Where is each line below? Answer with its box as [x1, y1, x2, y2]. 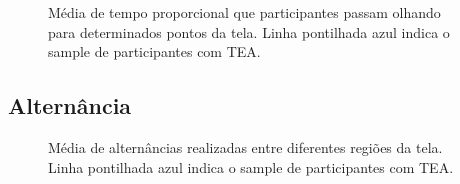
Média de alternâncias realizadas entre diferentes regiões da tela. [48, 136, 443, 157]
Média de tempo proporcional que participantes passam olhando [48, 2, 441, 22]
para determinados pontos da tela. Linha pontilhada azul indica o [48, 21, 450, 42]
